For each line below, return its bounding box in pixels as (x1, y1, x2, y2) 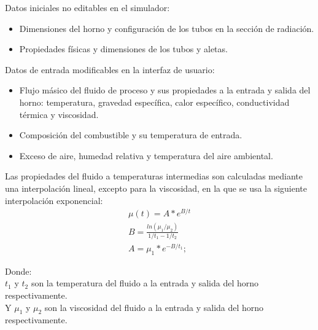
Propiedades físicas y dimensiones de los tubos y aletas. (19, 42, 228, 55)
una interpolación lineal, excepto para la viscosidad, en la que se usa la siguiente (5, 181, 308, 194)
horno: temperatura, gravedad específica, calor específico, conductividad (19, 95, 290, 108)
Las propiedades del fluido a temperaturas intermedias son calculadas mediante (5, 170, 303, 183)
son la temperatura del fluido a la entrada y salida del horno (31, 277, 259, 289)
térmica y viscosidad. (19, 108, 99, 120)
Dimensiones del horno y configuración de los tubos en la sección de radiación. (19, 22, 314, 34)
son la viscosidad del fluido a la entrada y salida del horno (44, 301, 264, 313)
